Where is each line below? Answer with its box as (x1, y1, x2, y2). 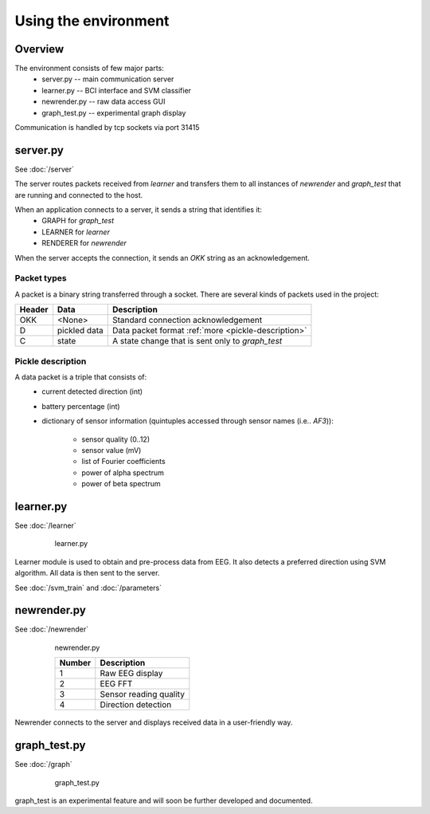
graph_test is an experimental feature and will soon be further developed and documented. (14, 796, 314, 805)
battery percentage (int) (41, 401, 120, 411)
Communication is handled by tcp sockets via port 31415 (14, 123, 200, 132)
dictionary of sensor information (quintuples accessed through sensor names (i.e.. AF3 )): (41, 416, 334, 426)
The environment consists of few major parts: (14, 64, 165, 73)
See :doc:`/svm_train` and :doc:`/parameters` (14, 583, 162, 592)
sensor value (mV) (81, 445, 142, 454)
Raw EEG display (100, 668, 163, 679)
